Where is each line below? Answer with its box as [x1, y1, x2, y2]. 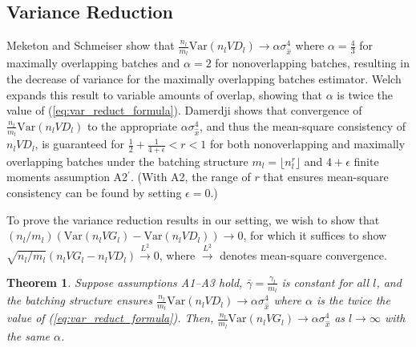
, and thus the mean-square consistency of [200, 117, 406, 134]
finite [353, 152, 379, 169]
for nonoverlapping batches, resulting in [215, 54, 410, 71]
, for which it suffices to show [243, 227, 387, 244]
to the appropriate [87, 117, 178, 134]
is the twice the [316, 292, 390, 309]
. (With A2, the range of [130, 168, 251, 185]
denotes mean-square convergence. [220, 247, 387, 264]
